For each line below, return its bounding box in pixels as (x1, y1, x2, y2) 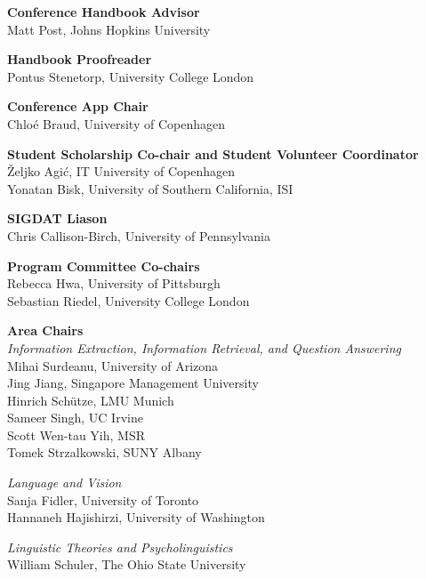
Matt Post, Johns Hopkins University (7, 20, 211, 38)
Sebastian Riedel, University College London (7, 291, 250, 310)
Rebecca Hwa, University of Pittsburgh (7, 274, 221, 293)
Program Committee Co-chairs (7, 256, 200, 275)
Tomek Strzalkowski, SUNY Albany (7, 443, 202, 462)
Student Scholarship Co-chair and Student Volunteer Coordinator (7, 144, 419, 163)
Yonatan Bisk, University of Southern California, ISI (7, 179, 293, 197)
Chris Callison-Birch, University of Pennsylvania (7, 226, 271, 245)
